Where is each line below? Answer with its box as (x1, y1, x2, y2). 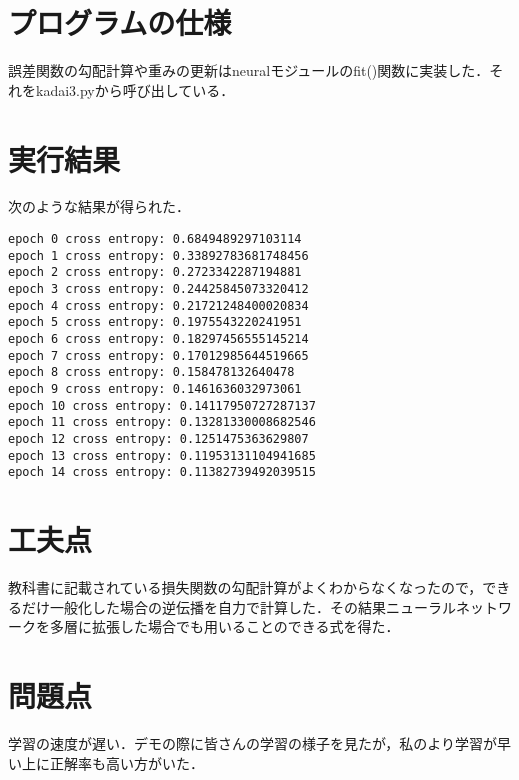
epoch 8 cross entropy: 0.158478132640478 (8, 365, 295, 380)
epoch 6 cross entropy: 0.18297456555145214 (8, 331, 309, 346)
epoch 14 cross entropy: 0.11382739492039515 (8, 465, 316, 480)
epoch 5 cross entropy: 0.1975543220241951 (8, 315, 302, 330)
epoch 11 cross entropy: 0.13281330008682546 (8, 415, 316, 430)
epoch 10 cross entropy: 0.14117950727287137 (8, 398, 316, 413)
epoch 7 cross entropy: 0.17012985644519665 (8, 348, 309, 363)
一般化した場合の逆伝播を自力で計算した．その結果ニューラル (49, 596, 456, 617)
